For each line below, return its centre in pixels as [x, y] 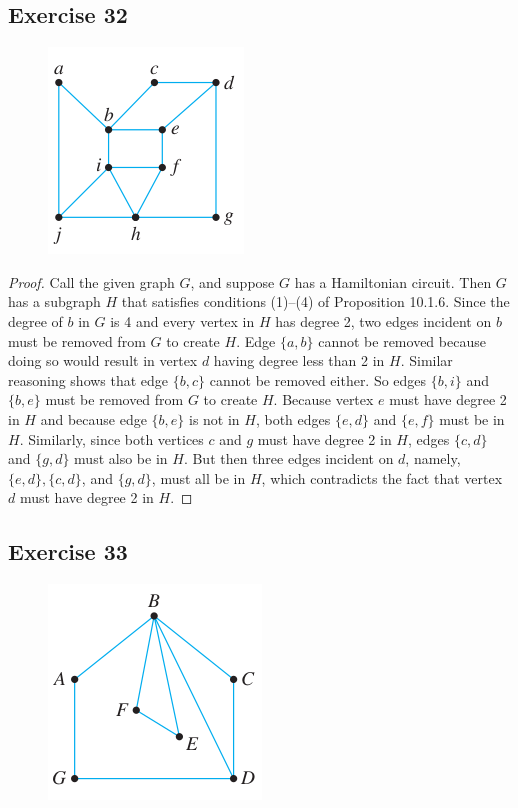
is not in [214, 418]
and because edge [93, 418]
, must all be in [198, 477]
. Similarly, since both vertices [111, 438]
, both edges [293, 418]
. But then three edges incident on [288, 458]
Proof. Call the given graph [91, 281]
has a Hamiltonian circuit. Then [393, 281]
